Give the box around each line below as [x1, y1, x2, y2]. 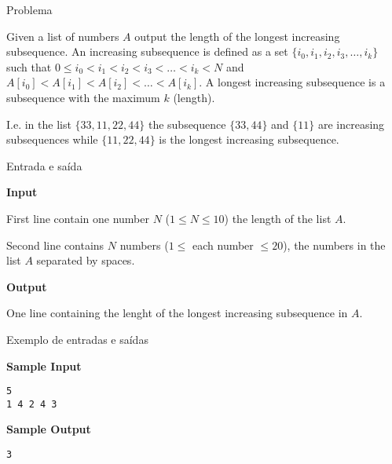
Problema [6, 2, 53, 17]
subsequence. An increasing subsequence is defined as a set [6, 43, 288, 60]
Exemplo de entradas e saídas [6, 331, 148, 347]
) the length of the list [224, 210, 332, 226]
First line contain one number [6, 210, 149, 226]
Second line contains [6, 236, 104, 253]
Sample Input [6, 357, 82, 374]
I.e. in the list [6, 115, 71, 132]
